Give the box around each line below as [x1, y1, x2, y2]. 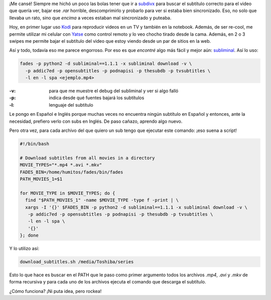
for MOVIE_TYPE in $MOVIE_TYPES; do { [20, 190, 115, 196]
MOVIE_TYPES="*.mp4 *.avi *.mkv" [20, 162, 102, 168]
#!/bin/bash [20, 141, 50, 147]
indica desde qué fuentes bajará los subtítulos [49, 95, 145, 101]
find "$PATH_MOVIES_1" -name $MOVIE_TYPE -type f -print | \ [25, 197, 179, 203]
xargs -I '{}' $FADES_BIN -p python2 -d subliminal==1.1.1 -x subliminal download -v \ [25, 204, 248, 210]
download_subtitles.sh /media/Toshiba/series [20, 259, 134, 265]
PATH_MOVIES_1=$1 [20, 176, 63, 182]
